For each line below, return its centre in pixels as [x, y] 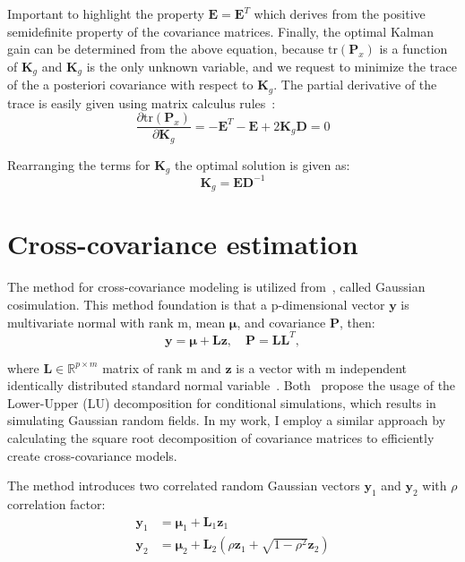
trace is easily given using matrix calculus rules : [142, 102]
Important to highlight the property [106, 13]
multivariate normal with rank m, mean [116, 322]
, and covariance [281, 322]
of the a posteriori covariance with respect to [130, 85]
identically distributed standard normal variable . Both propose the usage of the [232, 385]
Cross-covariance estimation [183, 244]
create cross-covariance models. [92, 455]
